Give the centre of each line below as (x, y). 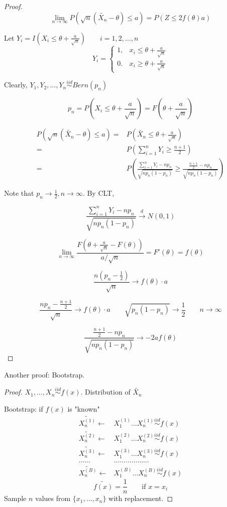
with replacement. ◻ (141, 498)
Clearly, (16, 85)
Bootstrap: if (24, 408)
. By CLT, (98, 193)
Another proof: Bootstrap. (44, 374)
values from (53, 498)
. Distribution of (105, 392)
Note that (19, 193)
